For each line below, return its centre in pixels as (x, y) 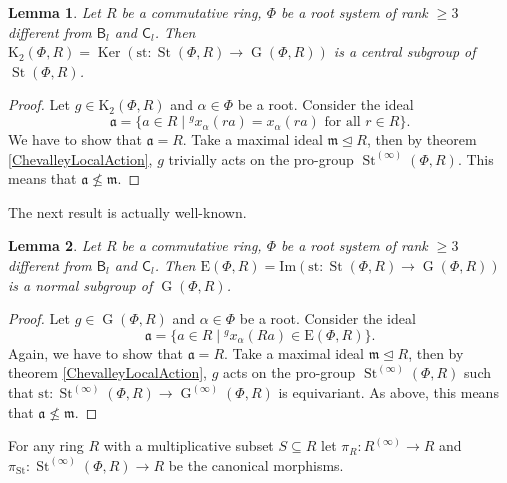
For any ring (46, 445)
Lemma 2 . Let (54, 245)
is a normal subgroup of (80, 284)
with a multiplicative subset (188, 445)
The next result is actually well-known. (127, 211)
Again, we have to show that (96, 352)
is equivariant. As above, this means (388, 392)
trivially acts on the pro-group (261, 158)
